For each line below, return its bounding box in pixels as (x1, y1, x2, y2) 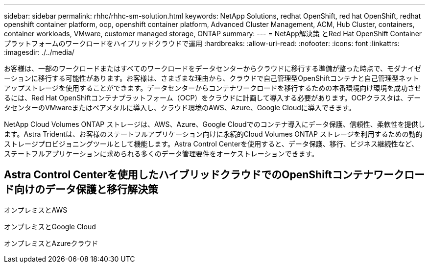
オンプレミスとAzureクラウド (4, 239, 98, 247)
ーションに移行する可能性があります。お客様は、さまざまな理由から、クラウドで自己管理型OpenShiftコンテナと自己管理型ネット (4, 74, 419, 82)
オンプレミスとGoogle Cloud (4, 222, 96, 231)
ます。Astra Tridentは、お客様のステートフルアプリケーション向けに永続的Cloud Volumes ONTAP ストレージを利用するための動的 (4, 130, 423, 138)
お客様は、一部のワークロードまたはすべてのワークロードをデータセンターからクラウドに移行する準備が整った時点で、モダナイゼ (4, 64, 421, 73)
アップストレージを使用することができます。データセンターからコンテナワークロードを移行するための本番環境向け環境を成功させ (4, 84, 422, 92)
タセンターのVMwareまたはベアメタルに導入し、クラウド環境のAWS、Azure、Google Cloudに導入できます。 (4, 103, 356, 112)
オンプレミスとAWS (4, 205, 68, 214)
